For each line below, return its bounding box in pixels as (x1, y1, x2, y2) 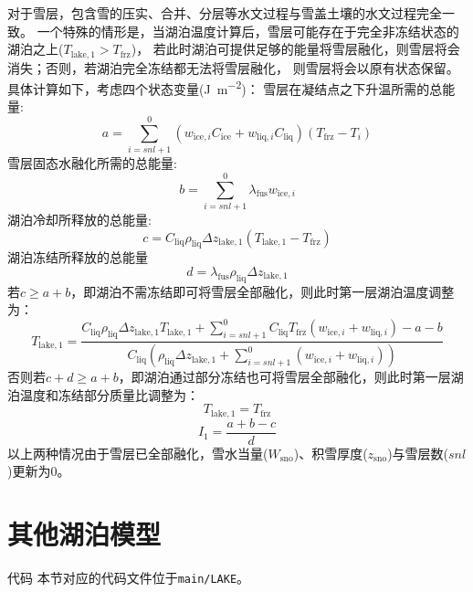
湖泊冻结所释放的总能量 (7, 248, 148, 267)
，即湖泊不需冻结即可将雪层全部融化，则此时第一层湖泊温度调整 (70, 281, 455, 301)
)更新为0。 (7, 461, 70, 481)
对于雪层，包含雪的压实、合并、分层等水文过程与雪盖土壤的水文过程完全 (7, 4, 442, 22)
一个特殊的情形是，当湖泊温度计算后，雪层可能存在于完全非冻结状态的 (37, 21, 459, 40)
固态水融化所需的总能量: (32, 153, 177, 173)
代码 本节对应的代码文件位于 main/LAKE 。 (7, 568, 250, 587)
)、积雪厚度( (293, 443, 368, 462)
